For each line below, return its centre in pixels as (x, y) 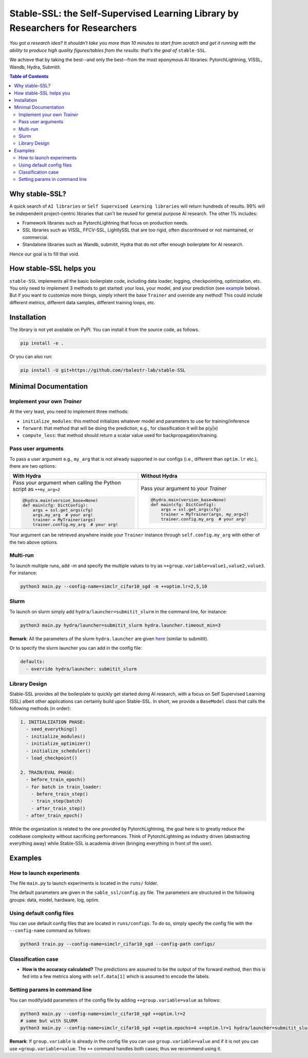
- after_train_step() (58, 808)
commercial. (35, 237)
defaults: (33, 662)
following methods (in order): (40, 708)
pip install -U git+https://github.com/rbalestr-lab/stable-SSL (103, 370)
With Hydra (27, 476)
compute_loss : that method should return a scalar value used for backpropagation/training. (120, 435)
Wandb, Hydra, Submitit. (35, 67)
